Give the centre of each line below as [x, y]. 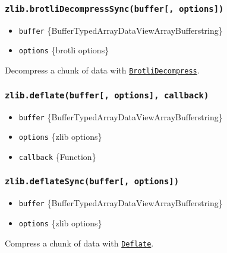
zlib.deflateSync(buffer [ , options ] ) [92, 182]
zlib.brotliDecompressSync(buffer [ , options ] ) [114, 9]
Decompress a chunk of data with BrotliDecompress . [102, 70]
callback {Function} [57, 156]
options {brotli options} [64, 50]
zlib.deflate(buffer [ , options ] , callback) [107, 95]
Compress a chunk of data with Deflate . [79, 243]
